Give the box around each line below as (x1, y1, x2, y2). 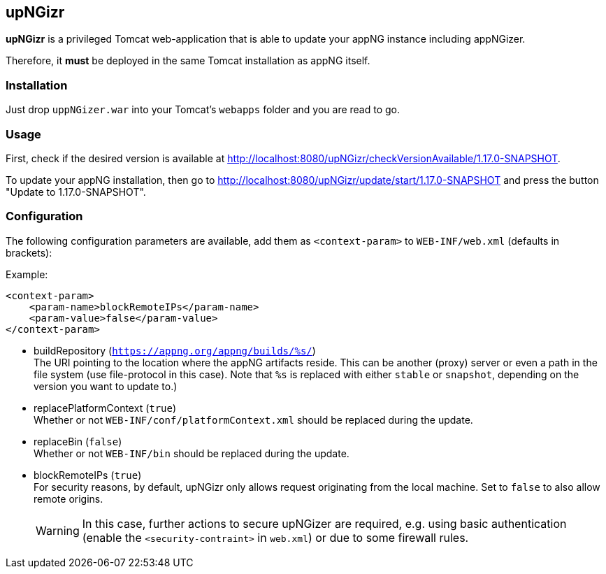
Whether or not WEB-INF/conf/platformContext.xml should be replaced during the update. (34, 413, 473, 426)
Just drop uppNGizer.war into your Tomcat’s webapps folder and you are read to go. (6, 103, 401, 116)
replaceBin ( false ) (34, 435, 122, 447)
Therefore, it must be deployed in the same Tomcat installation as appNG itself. (6, 55, 370, 67)
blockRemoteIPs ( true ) (34, 468, 142, 481)
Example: (6, 268, 48, 280)
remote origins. (34, 492, 103, 505)
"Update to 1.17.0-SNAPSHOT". (6, 185, 146, 198)
